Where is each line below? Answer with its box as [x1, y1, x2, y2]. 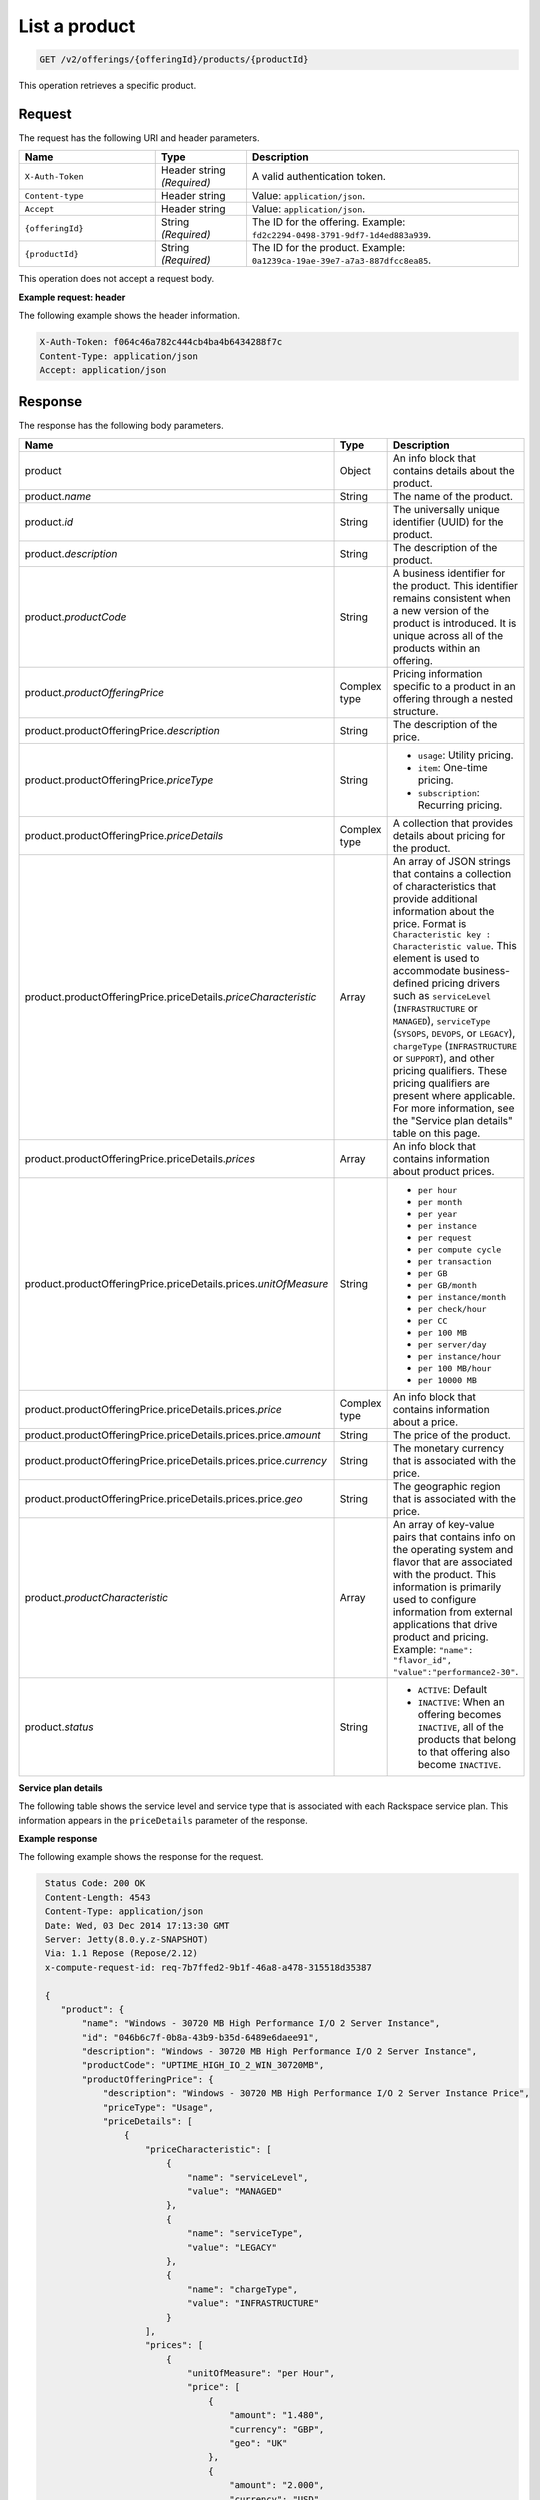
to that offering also [417, 1745, 510, 1759]
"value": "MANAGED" [186, 2186, 283, 2197]
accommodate [392, 963, 461, 977]
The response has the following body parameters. [18, 420, 224, 432]
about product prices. [392, 1164, 495, 1178]
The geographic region [392, 1479, 501, 1493]
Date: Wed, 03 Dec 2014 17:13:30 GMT [45, 1920, 230, 1931]
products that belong [417, 1732, 517, 1746]
